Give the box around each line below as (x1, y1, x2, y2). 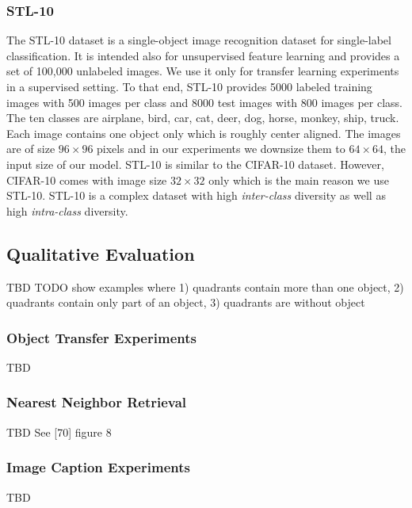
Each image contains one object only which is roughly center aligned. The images (6, 124, 401, 141)
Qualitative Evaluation (6, 241, 195, 265)
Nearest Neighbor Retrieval (6, 392, 187, 412)
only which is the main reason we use (208, 171, 389, 188)
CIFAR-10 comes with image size (6, 171, 167, 188)
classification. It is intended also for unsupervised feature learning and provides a (6, 47, 400, 63)
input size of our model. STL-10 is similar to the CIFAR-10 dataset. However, (6, 155, 384, 172)
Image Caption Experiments (6, 457, 190, 477)
